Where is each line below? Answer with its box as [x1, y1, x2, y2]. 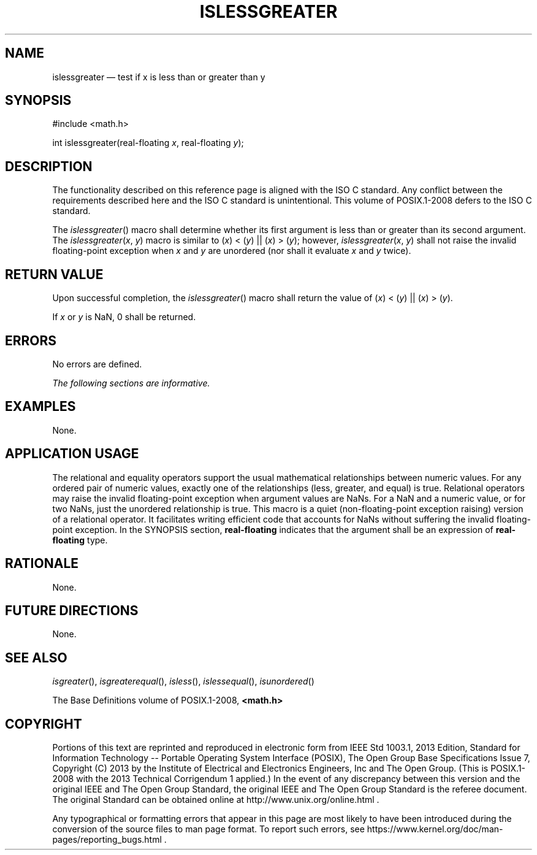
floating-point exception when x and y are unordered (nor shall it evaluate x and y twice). [52, 245, 411, 256]
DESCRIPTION [5, 158, 93, 174]
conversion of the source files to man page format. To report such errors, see [52, 824, 365, 835]
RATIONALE [5, 556, 79, 572]
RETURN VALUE [5, 266, 104, 282]
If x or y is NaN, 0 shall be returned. [52, 312, 196, 323]
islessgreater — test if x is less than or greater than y [52, 71, 265, 82]
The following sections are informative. [52, 377, 210, 388]
